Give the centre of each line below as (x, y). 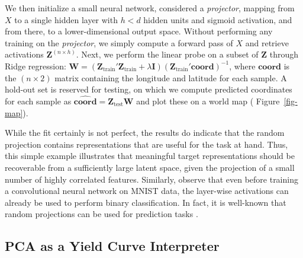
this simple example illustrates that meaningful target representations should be (150, 156)
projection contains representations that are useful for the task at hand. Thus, (146, 144)
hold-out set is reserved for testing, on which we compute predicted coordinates (149, 89)
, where (242, 66)
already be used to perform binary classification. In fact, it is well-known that (146, 202)
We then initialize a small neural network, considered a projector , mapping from (150, 8)
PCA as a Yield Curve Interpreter (112, 246)
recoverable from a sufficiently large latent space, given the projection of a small (150, 167)
